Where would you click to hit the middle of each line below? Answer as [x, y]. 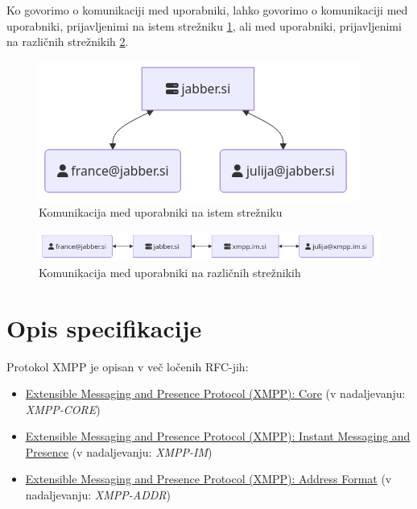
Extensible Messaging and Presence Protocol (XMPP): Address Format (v [208, 479]
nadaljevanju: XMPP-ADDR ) [98, 495]
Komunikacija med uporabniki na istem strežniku [161, 212]
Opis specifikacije [104, 327]
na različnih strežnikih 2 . [68, 41]
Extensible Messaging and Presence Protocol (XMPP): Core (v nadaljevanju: [215, 393]
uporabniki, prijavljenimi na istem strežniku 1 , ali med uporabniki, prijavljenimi [204, 25]
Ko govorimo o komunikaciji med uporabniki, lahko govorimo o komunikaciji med [207, 10]
